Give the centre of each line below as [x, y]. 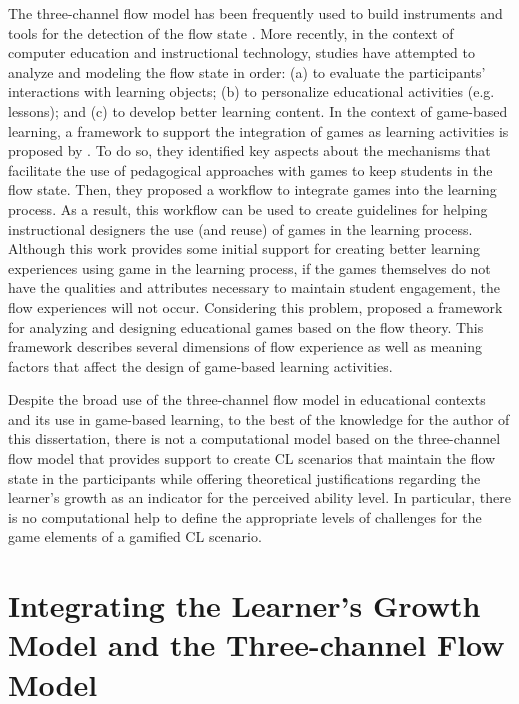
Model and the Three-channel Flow [256, 644]
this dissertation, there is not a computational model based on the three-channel [254, 438]
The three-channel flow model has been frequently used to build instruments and [255, 13]
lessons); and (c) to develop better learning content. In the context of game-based [258, 110]
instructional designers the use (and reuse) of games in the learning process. [240, 228]
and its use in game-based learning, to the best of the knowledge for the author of [259, 418]
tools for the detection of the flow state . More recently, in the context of [231, 32]
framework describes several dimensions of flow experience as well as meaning [245, 346]
